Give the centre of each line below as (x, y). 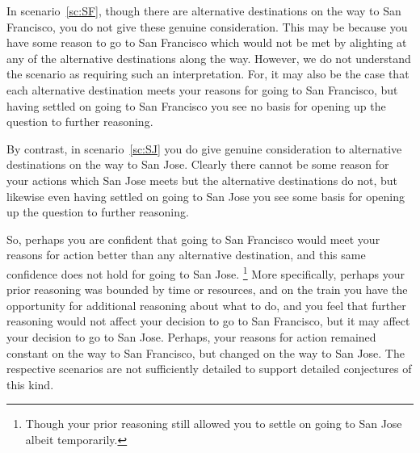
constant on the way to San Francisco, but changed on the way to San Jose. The (206, 352)
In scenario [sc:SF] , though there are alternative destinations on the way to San (204, 10)
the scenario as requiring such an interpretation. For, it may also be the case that (208, 74)
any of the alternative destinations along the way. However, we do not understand (209, 58)
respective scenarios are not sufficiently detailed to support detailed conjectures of (209, 369)
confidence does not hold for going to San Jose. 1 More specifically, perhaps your (206, 272)
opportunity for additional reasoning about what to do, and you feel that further (206, 305)
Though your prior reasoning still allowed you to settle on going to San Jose (214, 424)
